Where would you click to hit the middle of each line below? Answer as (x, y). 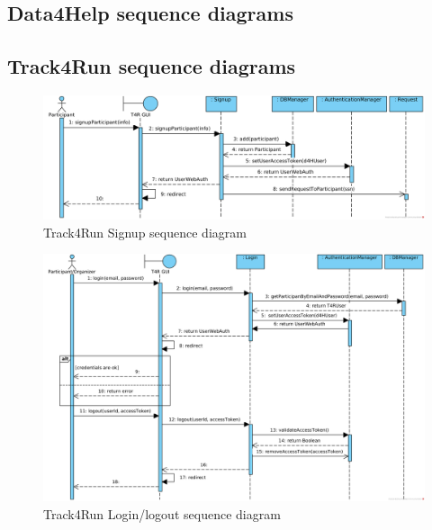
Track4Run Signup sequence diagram (145, 232)
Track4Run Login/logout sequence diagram (162, 514)
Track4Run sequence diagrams (152, 66)
